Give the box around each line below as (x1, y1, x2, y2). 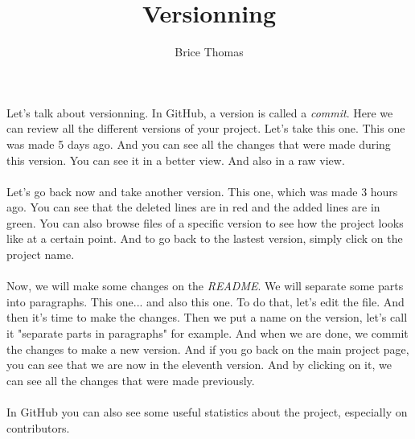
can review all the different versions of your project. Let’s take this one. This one (6, 120, 405, 137)
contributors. (6, 419, 70, 436)
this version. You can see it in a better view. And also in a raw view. (6, 151, 345, 168)
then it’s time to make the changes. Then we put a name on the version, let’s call (6, 309, 408, 326)
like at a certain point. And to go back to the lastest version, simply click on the (6, 230, 403, 247)
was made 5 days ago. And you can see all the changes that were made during (6, 135, 391, 152)
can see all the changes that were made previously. (6, 371, 255, 388)
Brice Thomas (175, 43, 244, 60)
